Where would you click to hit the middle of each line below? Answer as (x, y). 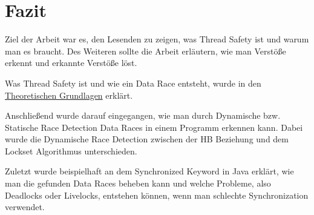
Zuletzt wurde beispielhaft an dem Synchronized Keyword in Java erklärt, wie (149, 171)
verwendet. (25, 207)
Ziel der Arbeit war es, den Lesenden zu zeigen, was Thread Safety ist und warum (157, 39)
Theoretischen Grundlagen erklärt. (69, 95)
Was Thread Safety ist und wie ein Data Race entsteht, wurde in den (133, 83)
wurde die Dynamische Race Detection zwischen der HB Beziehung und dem (147, 139)
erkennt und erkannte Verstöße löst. (71, 63)
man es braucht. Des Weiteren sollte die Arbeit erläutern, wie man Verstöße (146, 51)
